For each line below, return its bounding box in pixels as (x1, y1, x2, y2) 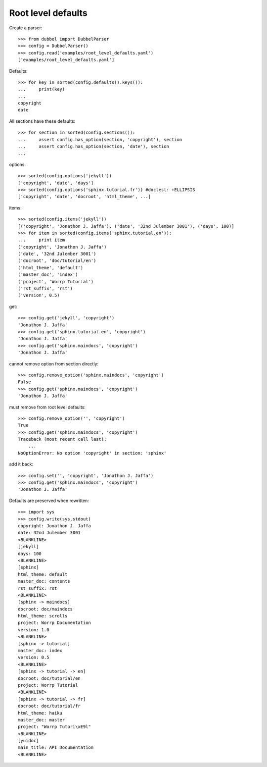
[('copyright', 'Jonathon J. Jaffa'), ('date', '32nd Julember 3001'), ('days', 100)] (18, 223, 234, 229)
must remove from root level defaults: (9, 404, 86, 410)
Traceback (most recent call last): (18, 436, 107, 442)
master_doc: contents (18, 578, 70, 584)
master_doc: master (18, 717, 65, 722)
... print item (18, 237, 65, 243)
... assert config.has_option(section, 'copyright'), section (18, 137, 182, 142)
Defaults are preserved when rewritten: (9, 498, 89, 504)
